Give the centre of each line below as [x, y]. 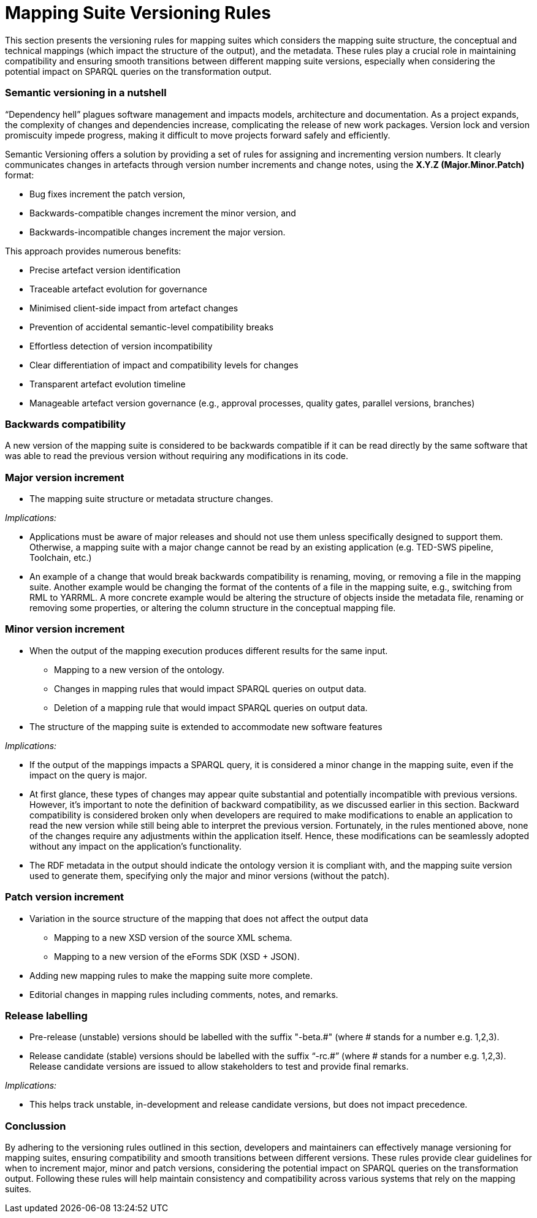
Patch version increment [65, 897]
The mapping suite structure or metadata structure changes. [151, 499]
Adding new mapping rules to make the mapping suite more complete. [171, 975]
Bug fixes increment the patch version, [108, 194]
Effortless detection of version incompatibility [121, 346]
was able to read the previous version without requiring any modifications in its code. [177, 456]
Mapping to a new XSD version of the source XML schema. [173, 937]
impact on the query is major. [88, 775]
